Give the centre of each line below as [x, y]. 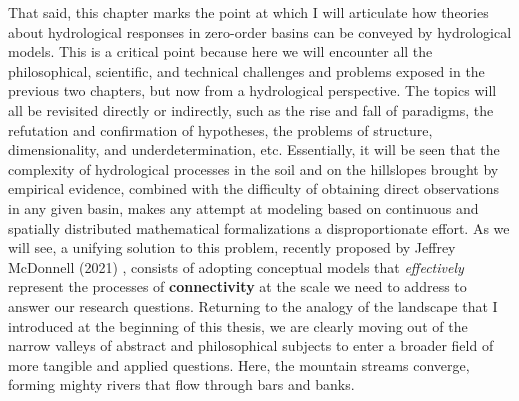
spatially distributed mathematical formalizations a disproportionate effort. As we [259, 227]
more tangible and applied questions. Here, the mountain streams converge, [239, 364]
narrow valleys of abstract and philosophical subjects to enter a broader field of [251, 345]
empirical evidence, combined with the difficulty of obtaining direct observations [254, 188]
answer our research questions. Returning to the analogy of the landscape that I [253, 305]
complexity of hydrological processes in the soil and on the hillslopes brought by [253, 168]
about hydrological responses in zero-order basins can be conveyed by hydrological [260, 31]
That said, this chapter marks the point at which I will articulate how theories [248, 12]
